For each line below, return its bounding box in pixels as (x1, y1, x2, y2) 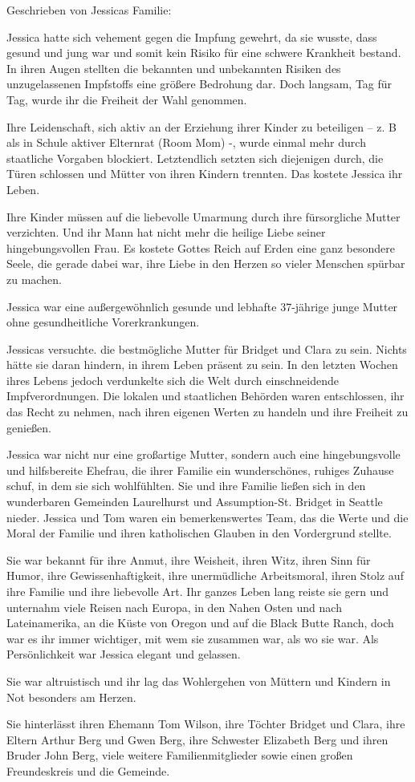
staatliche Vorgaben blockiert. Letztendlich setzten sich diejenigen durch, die (6, 149, 384, 166)
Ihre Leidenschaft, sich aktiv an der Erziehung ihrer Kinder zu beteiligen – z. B (6, 118, 397, 135)
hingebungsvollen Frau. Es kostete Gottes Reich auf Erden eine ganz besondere (6, 239, 395, 256)
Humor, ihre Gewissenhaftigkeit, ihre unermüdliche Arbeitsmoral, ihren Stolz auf (6, 567, 404, 584)
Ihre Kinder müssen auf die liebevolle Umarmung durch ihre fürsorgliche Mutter (6, 208, 401, 225)
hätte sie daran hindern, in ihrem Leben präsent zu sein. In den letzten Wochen (6, 356, 398, 373)
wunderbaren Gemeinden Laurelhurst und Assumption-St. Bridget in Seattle (6, 493, 383, 510)
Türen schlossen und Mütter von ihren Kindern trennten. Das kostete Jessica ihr (6, 165, 403, 182)
